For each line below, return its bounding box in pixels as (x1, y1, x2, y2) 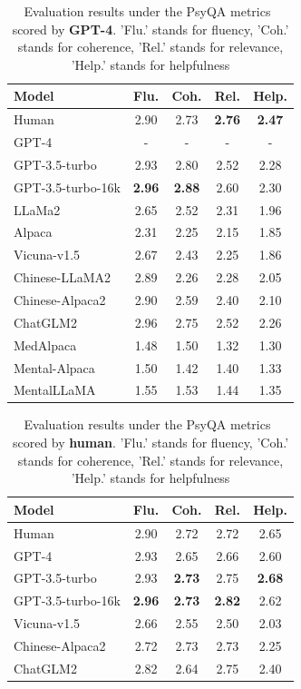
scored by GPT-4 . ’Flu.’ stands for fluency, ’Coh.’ (12, 19, 289, 38)
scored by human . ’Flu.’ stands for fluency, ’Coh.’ (12, 433, 289, 452)
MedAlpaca (14, 335, 77, 354)
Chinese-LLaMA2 (14, 268, 112, 287)
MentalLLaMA (14, 380, 96, 399)
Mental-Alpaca (14, 358, 95, 377)
